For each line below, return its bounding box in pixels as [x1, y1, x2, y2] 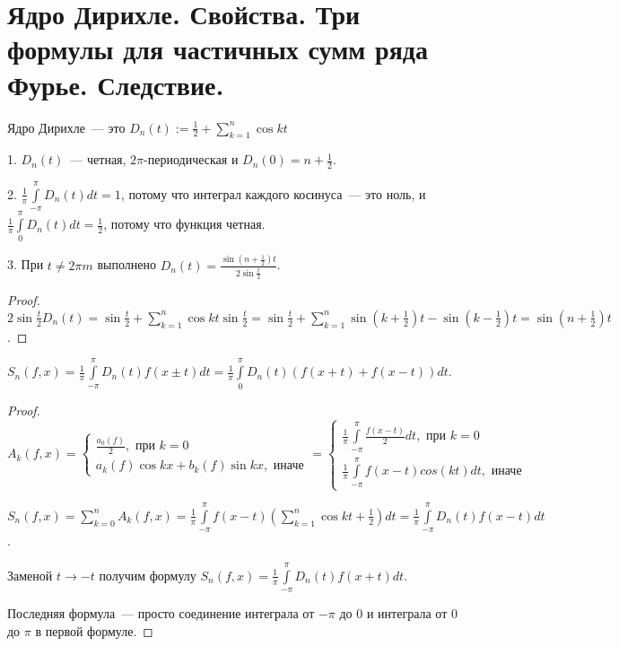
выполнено [97, 255, 156, 274]
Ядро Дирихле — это [7, 118, 126, 136]
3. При [7, 255, 44, 274]
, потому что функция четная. [103, 214, 266, 233]
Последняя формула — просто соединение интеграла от [7, 604, 315, 623]
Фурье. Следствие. [7, 65, 224, 102]
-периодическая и [144, 150, 239, 169]
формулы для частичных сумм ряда [7, 31, 428, 67]
